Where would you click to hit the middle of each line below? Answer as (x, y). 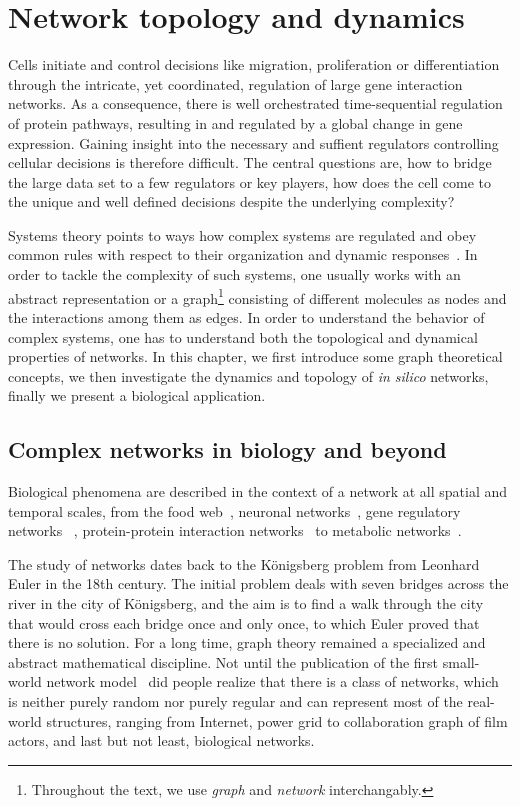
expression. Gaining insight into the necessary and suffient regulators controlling (253, 142)
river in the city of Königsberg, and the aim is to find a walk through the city (246, 603)
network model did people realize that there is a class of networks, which (272, 681)
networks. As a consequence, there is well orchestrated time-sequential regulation (255, 103)
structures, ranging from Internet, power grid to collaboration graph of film (277, 720)
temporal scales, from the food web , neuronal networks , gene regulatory (234, 510)
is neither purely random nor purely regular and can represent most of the (235, 701)
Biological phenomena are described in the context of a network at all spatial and (258, 491)
